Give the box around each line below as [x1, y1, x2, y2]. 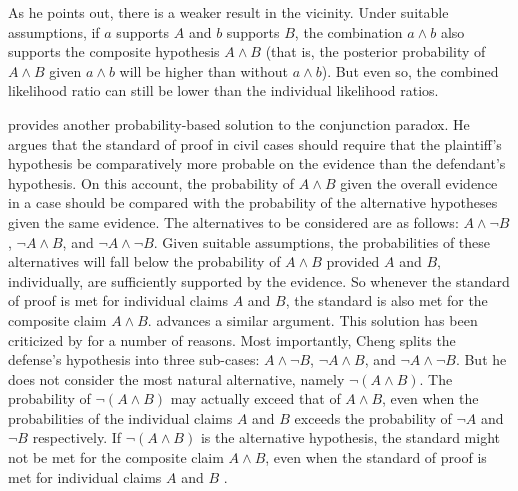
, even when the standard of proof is [265, 447, 487, 468]
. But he [455, 349, 507, 370]
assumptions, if [8, 21, 100, 42]
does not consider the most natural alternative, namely [8, 368, 345, 389]
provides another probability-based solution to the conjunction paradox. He [8, 113, 470, 134]
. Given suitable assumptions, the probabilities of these [153, 231, 491, 252]
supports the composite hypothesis [8, 41, 220, 62]
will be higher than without [119, 60, 289, 81]
